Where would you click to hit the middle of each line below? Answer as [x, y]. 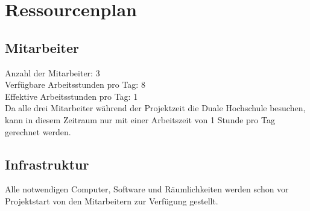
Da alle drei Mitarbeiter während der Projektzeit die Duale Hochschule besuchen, [155, 108]
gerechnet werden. [38, 131]
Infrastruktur [47, 164]
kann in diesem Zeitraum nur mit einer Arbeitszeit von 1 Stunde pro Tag [140, 119]
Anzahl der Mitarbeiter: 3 [52, 72]
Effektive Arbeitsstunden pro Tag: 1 [71, 96]
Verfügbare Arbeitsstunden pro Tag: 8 [75, 84]
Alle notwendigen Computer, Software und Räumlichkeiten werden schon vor [147, 189]
